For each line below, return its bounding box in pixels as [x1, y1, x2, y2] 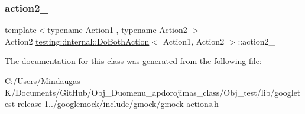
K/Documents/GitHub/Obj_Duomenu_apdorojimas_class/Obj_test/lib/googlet [5, 86, 301, 98]
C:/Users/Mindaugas [5, 75, 80, 86]
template [5, 24, 37, 36]
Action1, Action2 [163, 35, 225, 47]
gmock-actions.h [160, 98, 219, 110]
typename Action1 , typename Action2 [47, 24, 187, 36]
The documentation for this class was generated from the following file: [5, 55, 262, 67]
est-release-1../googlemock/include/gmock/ [5, 98, 161, 110]
